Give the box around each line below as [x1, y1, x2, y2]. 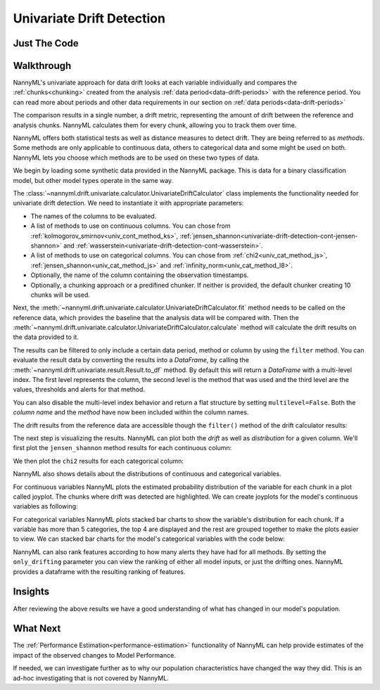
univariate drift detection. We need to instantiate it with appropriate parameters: [13, 199, 244, 207]
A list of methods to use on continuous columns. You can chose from [30, 222, 231, 230]
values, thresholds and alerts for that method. [13, 385, 146, 394]
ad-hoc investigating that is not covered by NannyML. [13, 674, 169, 682]
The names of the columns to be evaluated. [30, 212, 157, 220]
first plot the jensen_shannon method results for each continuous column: [13, 444, 232, 452]
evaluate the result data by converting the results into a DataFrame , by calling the [13, 356, 250, 364]
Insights [13, 586, 50, 598]
